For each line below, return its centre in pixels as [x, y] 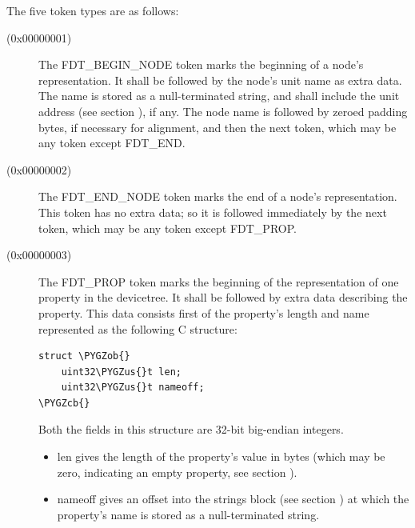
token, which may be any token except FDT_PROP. [168, 228]
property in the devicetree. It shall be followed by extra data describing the [223, 297]
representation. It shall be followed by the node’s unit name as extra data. [220, 80]
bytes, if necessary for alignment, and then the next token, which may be [217, 127]
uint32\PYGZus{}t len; [121, 372]
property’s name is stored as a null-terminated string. [188, 514]
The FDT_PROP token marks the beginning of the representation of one [219, 281]
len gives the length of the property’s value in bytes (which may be [221, 456]
